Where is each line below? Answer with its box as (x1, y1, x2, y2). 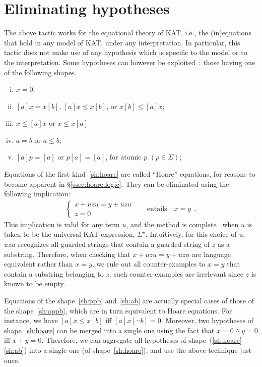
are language (191, 248, 231, 259)
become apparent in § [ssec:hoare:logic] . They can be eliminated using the (4, 178, 229, 189)
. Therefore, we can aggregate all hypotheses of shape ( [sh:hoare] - (41, 335, 244, 345)
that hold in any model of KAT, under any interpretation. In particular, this (4, 37, 240, 47)
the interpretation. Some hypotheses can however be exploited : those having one (4, 57, 255, 67)
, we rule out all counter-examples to (92, 258, 206, 269)
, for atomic (105, 151, 142, 162)
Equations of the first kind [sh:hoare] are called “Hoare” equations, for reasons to (4, 169, 255, 179)
